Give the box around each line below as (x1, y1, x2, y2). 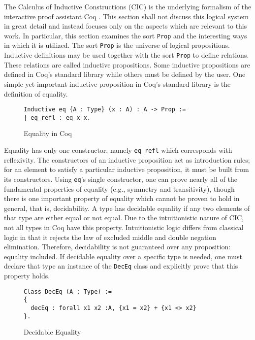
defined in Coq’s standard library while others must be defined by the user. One (4, 69, 246, 79)
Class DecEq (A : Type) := (24, 288, 112, 295)
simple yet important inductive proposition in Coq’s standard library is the (4, 78, 231, 89)
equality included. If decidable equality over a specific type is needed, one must (4, 251, 243, 261)
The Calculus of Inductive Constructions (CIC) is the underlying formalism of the (4, 1, 252, 11)
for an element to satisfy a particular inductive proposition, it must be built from (4, 164, 249, 174)
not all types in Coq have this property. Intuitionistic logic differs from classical (4, 222, 244, 232)
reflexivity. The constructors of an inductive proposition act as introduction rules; (4, 154, 250, 165)
